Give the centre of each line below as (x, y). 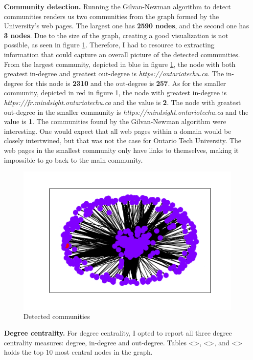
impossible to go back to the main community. (73, 159)
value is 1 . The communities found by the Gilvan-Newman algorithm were (115, 121)
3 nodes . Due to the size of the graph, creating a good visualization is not (116, 35)
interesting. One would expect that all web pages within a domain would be (118, 131)
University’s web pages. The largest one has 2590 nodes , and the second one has (126, 26)
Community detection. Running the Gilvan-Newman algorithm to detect (117, 6)
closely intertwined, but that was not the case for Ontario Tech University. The (123, 140)
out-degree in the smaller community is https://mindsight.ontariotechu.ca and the (126, 112)
